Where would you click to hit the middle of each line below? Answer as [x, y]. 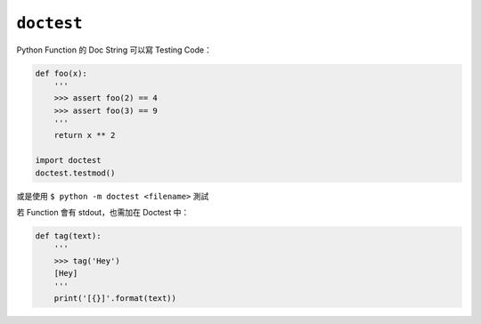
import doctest [68, 161]
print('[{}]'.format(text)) [115, 298]
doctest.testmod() [75, 173]
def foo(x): [61, 73]
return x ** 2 [85, 135]
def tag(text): [68, 236]
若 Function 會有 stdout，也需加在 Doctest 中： [103, 213]
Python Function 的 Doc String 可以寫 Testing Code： [114, 50]
